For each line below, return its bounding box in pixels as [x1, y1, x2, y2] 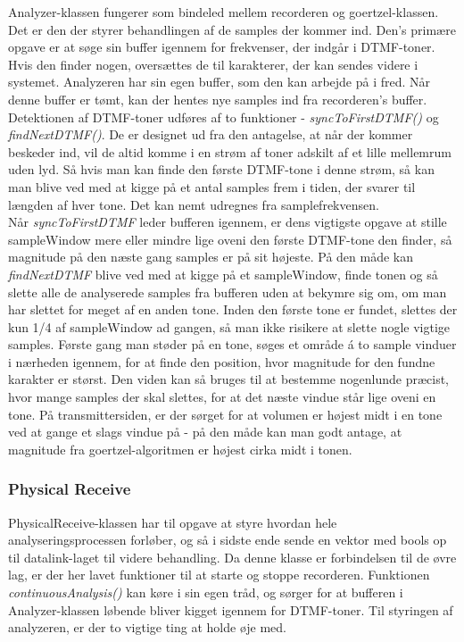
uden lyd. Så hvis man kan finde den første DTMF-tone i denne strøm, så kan [8, 160, 435, 179]
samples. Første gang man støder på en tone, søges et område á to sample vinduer [8, 335, 457, 354]
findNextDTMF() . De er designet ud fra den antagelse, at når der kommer [8, 125, 413, 144]
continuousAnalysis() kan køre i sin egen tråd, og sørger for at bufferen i [8, 583, 403, 602]
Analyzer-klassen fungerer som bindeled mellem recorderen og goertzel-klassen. [8, 3, 439, 21]
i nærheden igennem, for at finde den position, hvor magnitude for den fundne [8, 352, 435, 371]
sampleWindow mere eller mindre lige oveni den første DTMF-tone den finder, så [8, 229, 452, 248]
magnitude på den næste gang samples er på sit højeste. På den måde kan [8, 247, 414, 266]
